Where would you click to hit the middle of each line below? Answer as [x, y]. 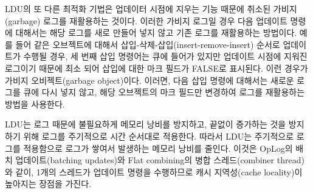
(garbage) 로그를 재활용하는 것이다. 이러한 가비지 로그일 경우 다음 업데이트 [146, 20]
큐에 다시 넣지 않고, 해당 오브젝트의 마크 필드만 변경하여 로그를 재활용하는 [164, 92]
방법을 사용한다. [35, 103]
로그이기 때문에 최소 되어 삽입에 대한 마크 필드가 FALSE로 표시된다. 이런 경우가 [156, 68]
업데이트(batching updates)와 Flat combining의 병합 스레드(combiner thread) [160, 160]
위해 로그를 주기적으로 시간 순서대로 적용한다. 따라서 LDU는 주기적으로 [159, 136]
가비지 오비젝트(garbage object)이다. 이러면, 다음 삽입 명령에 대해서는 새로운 [150, 80]
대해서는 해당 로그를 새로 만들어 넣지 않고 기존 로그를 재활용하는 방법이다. [156, 32]
